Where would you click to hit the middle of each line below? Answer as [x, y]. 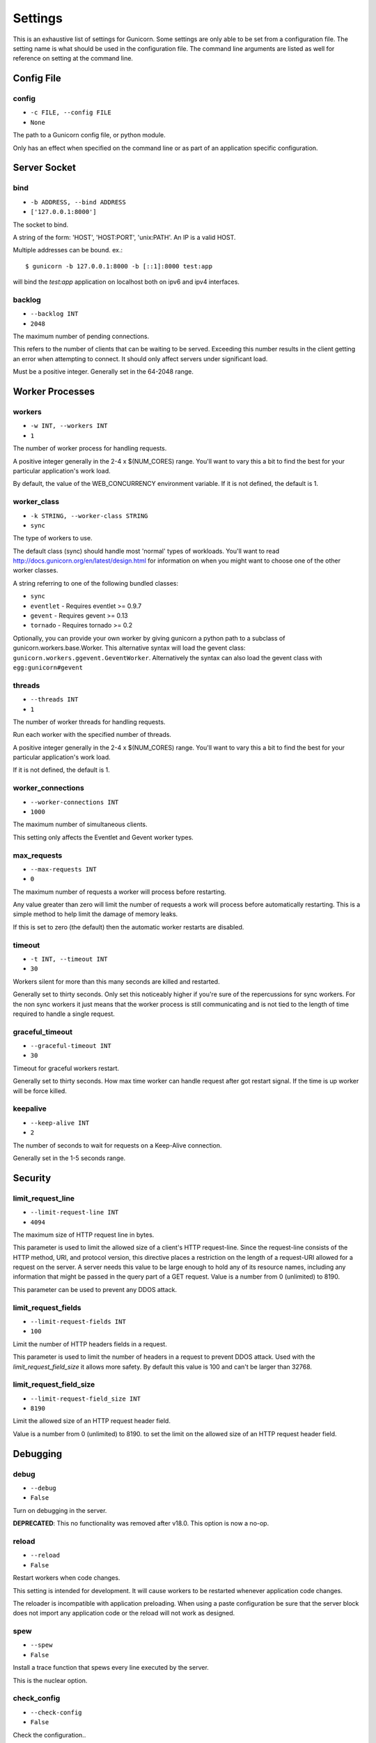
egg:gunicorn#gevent [48, 667]
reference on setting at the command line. [73, 59]
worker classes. [36, 570]
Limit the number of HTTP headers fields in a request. [90, 1344]
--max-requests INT [63, 869]
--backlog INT [54, 314]
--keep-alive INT [60, 1123]
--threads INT [54, 700]
